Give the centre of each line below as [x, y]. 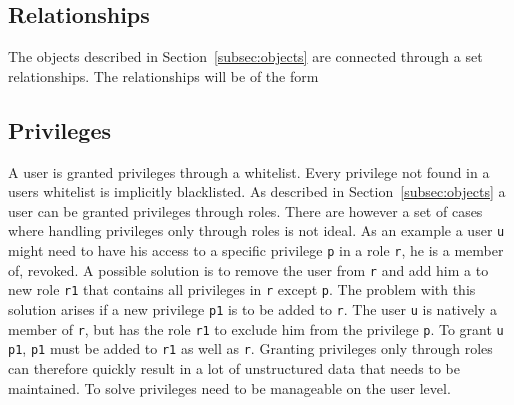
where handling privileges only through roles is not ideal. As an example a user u [256, 230]
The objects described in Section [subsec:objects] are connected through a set [245, 56]
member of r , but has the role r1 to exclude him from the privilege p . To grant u [256, 328]
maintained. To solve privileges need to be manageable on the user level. [229, 387]
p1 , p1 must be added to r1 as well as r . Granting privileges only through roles [250, 348]
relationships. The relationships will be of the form [163, 75]
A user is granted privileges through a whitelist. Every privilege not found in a [249, 171]
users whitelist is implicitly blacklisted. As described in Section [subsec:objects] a [257, 191]
